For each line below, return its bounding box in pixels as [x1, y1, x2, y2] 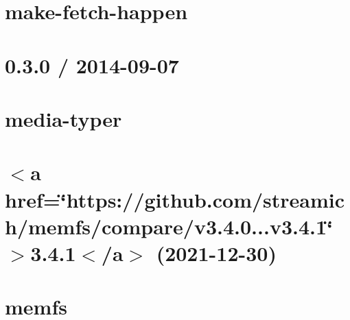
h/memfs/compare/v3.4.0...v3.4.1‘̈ [5, 212, 333, 240]
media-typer [5, 104, 122, 132]
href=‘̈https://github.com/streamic [5, 185, 345, 213]
